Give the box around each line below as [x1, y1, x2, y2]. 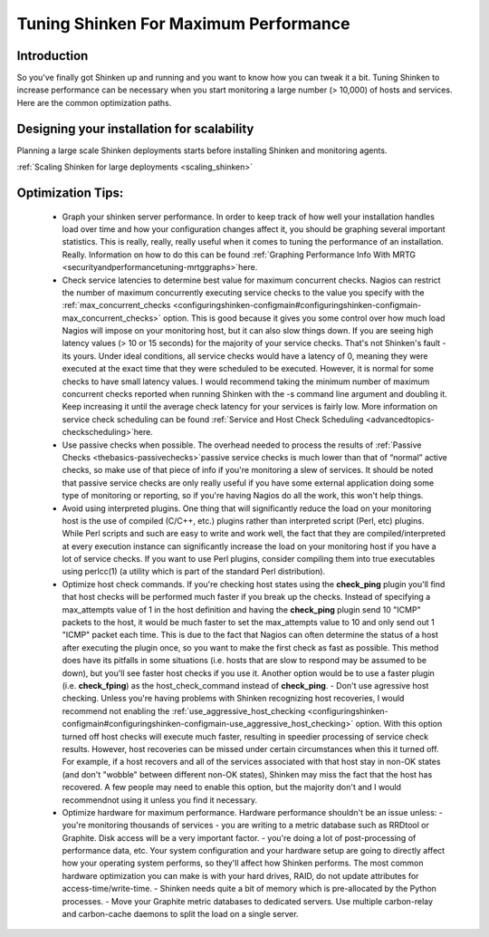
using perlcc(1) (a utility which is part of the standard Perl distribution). [62, 566, 326, 577]
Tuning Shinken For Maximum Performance [16, 14, 350, 34]
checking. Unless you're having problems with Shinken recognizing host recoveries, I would [62, 693, 405, 704]
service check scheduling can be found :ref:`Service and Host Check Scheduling [62, 413, 364, 425]
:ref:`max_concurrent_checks [62, 300, 171, 311]
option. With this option [355, 719, 443, 729]
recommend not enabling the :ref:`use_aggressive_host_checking [62, 705, 306, 716]
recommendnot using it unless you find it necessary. [62, 794, 258, 806]
